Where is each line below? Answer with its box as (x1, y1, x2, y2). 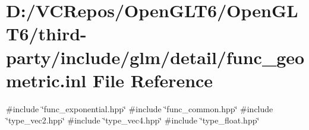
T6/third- (6, 21, 87, 46)
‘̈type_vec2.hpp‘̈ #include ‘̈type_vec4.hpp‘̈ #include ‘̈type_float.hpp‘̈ (6, 114, 260, 126)
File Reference (93, 68, 213, 92)
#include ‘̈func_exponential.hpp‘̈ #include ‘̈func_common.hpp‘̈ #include (6, 102, 273, 115)
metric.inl (6, 68, 87, 92)
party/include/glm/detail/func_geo (6, 45, 305, 69)
